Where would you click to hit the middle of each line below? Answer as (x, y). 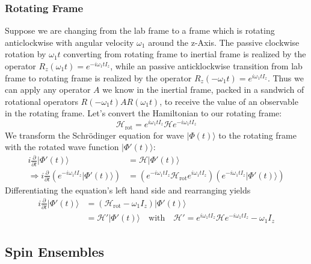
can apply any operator (48, 90)
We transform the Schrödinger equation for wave (94, 135)
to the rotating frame (257, 135)
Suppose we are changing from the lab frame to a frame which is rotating (140, 30)
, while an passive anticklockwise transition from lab (206, 66)
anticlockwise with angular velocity (69, 42)
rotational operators (42, 101)
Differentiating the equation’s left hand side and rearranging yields (128, 190)
